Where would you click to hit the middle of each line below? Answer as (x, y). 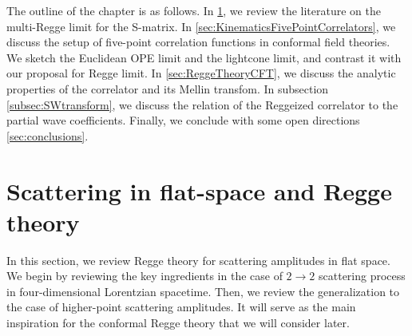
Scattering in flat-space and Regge (199, 190)
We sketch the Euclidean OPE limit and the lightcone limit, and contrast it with (204, 57)
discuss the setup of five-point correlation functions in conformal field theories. (198, 42)
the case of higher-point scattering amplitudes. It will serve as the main (181, 307)
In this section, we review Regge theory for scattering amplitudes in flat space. (198, 260)
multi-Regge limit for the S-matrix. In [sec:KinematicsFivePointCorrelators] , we (201, 26)
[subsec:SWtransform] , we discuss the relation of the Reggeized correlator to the (202, 104)
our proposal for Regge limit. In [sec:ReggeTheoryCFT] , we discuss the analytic (201, 73)
